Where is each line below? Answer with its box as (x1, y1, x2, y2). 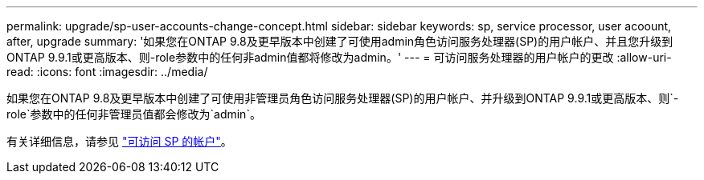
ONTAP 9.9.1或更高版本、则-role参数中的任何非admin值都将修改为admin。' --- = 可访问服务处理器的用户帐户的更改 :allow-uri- (6, 50, 672, 64)
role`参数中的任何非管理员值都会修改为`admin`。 (6, 107, 261, 121)
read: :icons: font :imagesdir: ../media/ (6, 65, 208, 78)
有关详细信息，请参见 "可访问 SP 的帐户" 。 (6, 134, 232, 148)
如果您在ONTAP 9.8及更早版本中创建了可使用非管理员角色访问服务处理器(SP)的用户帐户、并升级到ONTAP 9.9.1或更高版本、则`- (6, 91, 679, 105)
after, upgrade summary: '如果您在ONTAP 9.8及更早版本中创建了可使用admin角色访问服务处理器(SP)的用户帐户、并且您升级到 (6, 34, 673, 48)
